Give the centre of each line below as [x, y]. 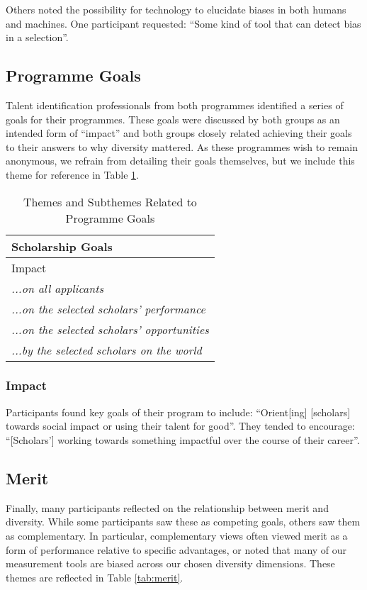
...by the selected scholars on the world [107, 350]
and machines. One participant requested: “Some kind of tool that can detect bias [183, 23]
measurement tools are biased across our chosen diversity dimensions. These [170, 563]
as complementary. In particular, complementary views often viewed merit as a [177, 535]
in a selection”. [37, 37]
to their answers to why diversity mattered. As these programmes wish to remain [182, 146]
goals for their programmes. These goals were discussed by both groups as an [173, 119]
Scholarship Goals [62, 246]
